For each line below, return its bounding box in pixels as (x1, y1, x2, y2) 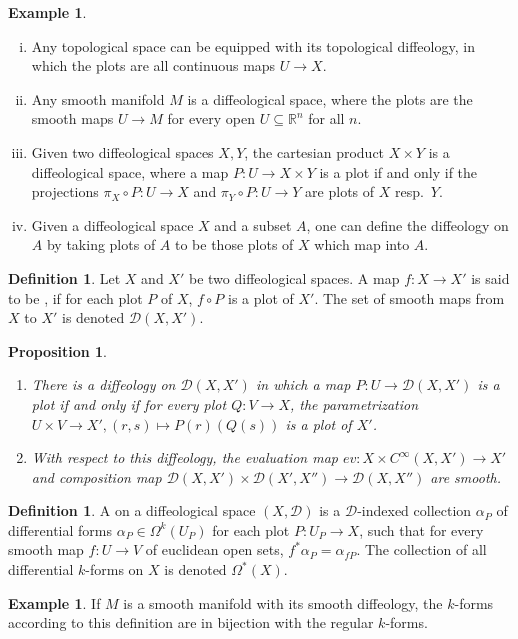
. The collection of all (356, 539, 487, 560)
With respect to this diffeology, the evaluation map (31, 447, 338, 468)
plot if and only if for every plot (31, 393, 227, 414)
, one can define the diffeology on (306, 214, 509, 235)
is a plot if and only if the (319, 161, 478, 182)
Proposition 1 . (8, 340, 107, 361)
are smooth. (430, 466, 501, 487)
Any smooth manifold (31, 88, 165, 109)
